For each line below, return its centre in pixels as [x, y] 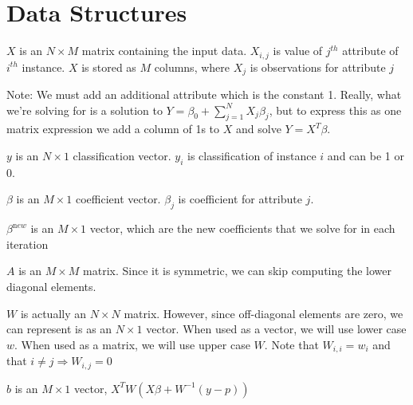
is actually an [53, 313]
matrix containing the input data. [164, 51]
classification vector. [122, 156]
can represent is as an [59, 329]
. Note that [291, 344]
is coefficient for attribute [240, 199]
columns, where [192, 67]
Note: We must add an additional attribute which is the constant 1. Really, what [204, 94]
